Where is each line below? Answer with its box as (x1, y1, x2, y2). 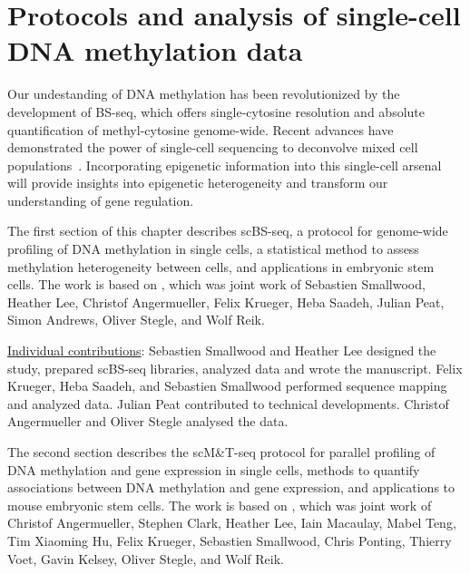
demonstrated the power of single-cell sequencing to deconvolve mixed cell (7, 138, 418, 157)
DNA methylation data (7, 32, 303, 69)
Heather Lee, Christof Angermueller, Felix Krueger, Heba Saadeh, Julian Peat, (7, 292, 445, 311)
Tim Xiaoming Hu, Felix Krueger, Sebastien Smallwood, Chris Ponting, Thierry (7, 530, 452, 550)
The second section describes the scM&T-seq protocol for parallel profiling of (7, 443, 436, 461)
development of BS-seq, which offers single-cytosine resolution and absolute (7, 102, 425, 121)
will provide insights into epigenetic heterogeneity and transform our (7, 173, 388, 192)
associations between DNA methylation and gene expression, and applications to (7, 478, 455, 497)
